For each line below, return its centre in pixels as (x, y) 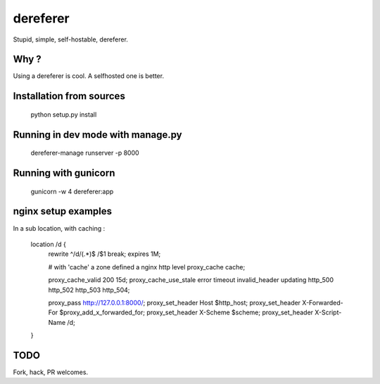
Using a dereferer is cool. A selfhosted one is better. (89, 76)
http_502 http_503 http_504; (89, 290)
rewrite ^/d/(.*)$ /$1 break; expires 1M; (104, 254)
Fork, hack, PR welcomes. (50, 372)
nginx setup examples (63, 211)
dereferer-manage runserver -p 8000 (85, 153)
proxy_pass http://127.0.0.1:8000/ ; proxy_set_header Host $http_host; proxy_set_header (175, 302)
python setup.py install (64, 114)
